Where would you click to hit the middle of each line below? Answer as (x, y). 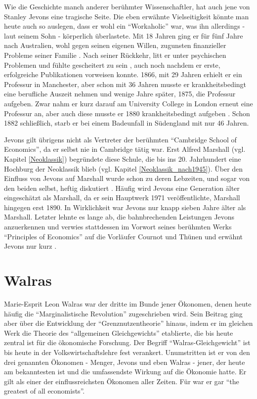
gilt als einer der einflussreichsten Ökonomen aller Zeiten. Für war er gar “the (122, 381)
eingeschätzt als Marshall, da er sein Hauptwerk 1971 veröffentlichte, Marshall (122, 198)
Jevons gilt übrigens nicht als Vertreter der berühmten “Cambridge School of (120, 139)
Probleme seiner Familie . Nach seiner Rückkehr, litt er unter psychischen (115, 55)
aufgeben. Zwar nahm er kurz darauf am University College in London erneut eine (128, 103)
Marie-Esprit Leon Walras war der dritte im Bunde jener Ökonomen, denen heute (128, 303)
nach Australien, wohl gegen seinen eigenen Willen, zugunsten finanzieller (115, 45)
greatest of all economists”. (44, 391)
